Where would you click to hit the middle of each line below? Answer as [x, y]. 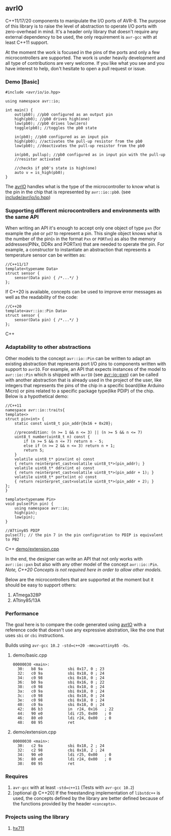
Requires [17, 776]
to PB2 [12, 539]
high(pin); [26, 513]
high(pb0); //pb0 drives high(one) [52, 119]
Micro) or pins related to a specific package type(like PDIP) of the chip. [80, 391]
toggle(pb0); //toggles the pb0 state [56, 128]
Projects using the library [37, 817]
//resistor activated [37, 159]
